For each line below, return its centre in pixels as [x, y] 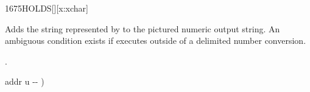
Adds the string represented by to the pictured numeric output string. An [143, 28]
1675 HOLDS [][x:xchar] [47, 8]
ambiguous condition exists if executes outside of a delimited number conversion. [156, 41]
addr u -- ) [25, 81]
